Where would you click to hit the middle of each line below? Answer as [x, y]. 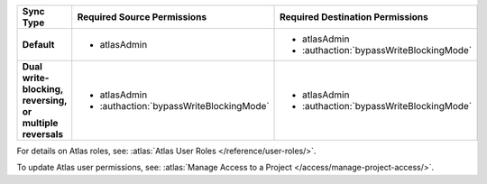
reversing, [45, 101]
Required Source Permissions [142, 17]
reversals [42, 134]
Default [38, 45]
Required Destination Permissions [354, 17]
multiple [40, 123]
